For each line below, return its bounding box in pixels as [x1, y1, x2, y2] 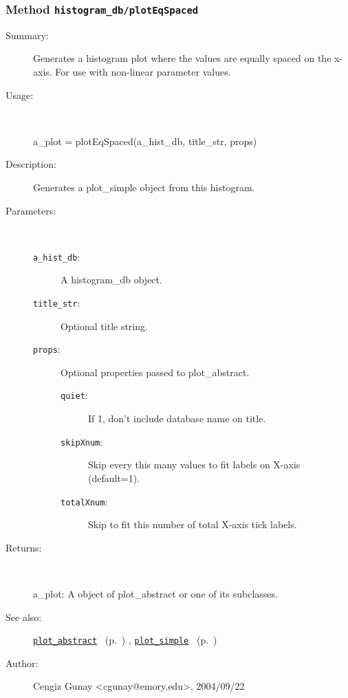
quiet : [61, 388, 88, 402]
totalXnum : [61, 494, 108, 508]
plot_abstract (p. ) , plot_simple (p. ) [33, 633, 217, 647]
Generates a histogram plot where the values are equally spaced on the [33, 51, 331, 65]
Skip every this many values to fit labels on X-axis [88, 457, 301, 472]
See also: [6, 609, 42, 624]
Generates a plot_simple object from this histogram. [33, 179, 255, 194]
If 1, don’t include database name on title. [88, 411, 266, 426]
